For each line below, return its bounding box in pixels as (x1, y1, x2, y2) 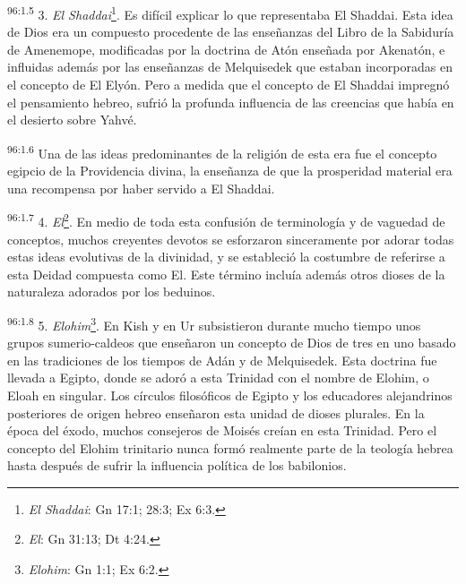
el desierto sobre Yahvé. (7, 110, 137, 129)
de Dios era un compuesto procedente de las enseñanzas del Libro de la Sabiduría (7, 22, 454, 41)
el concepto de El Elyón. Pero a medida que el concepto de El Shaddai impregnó (7, 75, 450, 94)
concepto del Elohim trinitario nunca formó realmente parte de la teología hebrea (7, 438, 453, 457)
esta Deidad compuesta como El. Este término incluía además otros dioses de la (7, 264, 445, 283)
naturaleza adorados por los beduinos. (7, 282, 216, 301)
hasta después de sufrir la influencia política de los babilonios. (7, 456, 347, 475)
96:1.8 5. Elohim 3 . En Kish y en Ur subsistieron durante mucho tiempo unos (7, 313, 421, 334)
